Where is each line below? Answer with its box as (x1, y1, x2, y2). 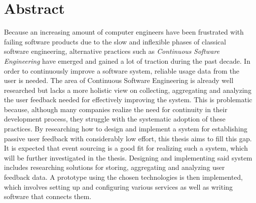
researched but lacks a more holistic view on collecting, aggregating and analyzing (4, 84, 252, 95)
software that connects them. (4, 191, 92, 202)
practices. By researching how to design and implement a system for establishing (4, 123, 248, 134)
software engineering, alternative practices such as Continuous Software (4, 46, 219, 56)
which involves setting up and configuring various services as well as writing (4, 181, 233, 192)
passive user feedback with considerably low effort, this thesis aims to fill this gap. (4, 133, 252, 143)
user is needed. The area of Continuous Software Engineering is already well (4, 75, 234, 85)
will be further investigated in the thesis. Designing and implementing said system (4, 152, 253, 162)
